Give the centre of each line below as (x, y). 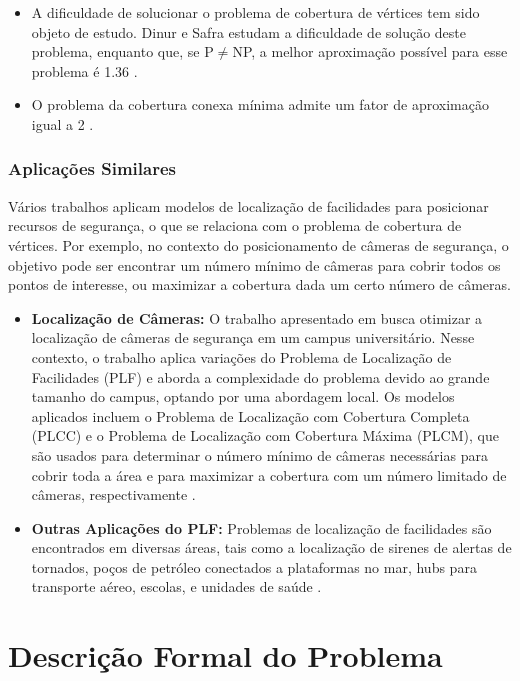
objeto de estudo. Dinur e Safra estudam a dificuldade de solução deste (249, 31)
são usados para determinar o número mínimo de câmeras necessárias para (259, 454)
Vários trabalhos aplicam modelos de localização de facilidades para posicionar (248, 205)
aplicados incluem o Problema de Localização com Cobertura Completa (250, 415)
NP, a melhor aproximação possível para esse (370, 51)
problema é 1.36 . (84, 70)
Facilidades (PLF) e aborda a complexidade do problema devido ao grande (260, 376)
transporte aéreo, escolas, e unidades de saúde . (176, 586)
